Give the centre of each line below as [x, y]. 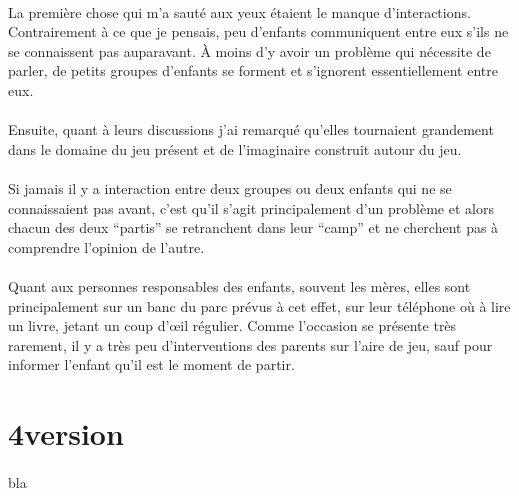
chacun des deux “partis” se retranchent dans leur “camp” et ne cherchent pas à [253, 227]
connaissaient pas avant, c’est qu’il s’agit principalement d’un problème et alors [251, 207]
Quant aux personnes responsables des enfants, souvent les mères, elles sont [239, 285]
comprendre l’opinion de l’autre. [106, 246]
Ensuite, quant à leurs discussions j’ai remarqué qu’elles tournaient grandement [251, 129]
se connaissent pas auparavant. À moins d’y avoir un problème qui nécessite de [249, 50]
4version [66, 433]
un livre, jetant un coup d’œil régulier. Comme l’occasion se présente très [232, 325]
